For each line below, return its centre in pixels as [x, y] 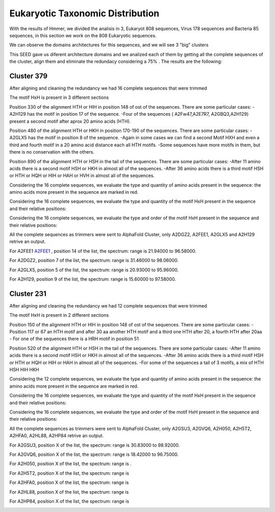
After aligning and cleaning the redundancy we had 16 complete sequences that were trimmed [108, 88]
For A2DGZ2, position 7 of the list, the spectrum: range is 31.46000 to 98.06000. [94, 261]
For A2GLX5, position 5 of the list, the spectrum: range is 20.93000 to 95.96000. [94, 270]
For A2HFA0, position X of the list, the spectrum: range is [69, 482]
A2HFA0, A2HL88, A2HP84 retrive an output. [57, 436]
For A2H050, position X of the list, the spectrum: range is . [71, 464]
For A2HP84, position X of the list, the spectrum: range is [69, 501]
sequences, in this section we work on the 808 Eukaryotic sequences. [83, 35]
